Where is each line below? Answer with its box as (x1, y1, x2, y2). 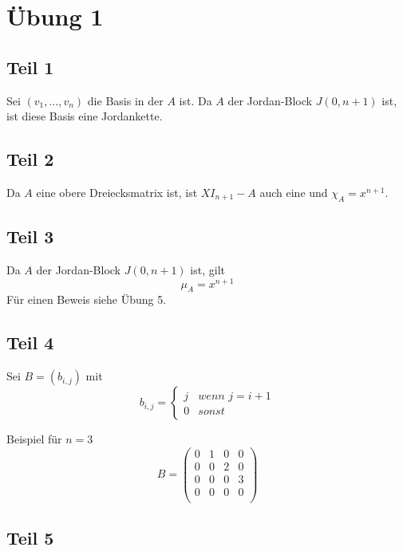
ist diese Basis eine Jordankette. (6, 108, 163, 124)
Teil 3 (6, 224, 54, 249)
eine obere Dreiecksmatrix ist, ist (36, 183, 198, 200)
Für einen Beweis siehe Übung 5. (6, 291, 167, 308)
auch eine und (259, 183, 328, 200)
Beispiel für (6, 431, 62, 447)
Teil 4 (6, 330, 54, 355)
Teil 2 (6, 147, 54, 171)
